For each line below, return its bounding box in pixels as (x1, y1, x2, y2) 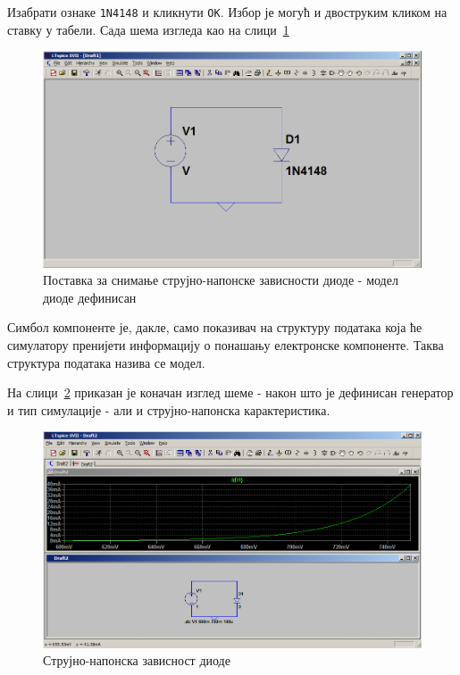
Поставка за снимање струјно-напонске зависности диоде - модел (43, 271, 398, 289)
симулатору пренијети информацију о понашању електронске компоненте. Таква (7, 335, 444, 354)
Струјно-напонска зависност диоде (43, 651, 230, 670)
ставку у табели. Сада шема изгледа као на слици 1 (7, 20, 289, 38)
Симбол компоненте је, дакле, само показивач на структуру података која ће (7, 318, 422, 337)
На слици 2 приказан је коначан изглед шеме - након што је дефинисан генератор (7, 383, 454, 402)
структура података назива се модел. (7, 353, 205, 371)
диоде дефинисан (43, 287, 137, 306)
